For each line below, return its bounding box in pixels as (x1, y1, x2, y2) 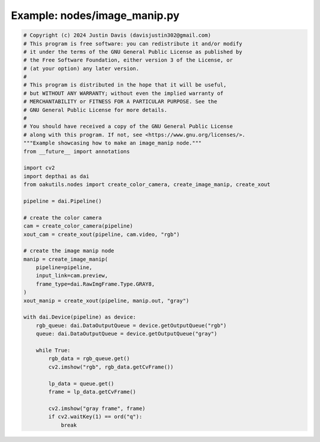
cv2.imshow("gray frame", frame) (48, 405, 146, 412)
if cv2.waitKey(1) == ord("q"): (48, 414, 142, 420)
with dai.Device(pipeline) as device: (23, 314, 136, 321)
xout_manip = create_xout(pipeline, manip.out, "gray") (23, 297, 190, 304)
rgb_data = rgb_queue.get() (48, 355, 130, 362)
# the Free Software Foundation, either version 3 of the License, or (23, 57, 233, 63)
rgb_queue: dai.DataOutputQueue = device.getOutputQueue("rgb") (36, 322, 227, 329)
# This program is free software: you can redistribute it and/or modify (23, 40, 242, 47)
